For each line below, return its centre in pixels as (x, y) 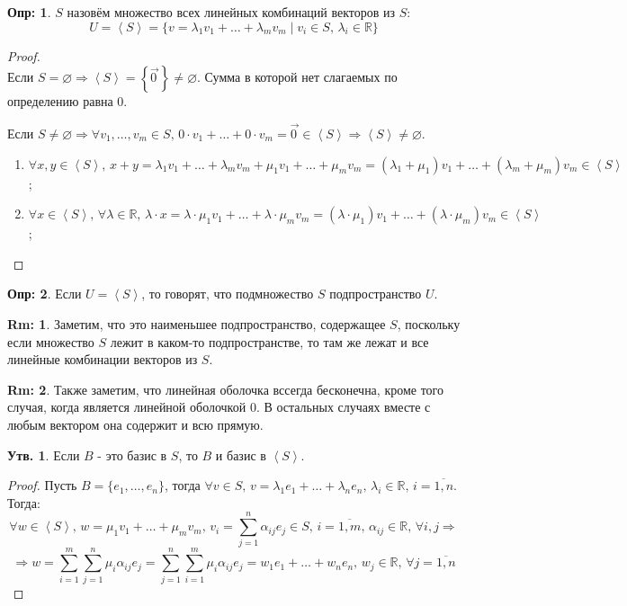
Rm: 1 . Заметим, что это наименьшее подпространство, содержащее (197, 323)
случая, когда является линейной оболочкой (127, 407)
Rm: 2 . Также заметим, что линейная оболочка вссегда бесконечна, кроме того (225, 389)
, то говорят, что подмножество (228, 294)
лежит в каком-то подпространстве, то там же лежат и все (269, 341)
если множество (51, 341)
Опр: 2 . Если (45, 294)
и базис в (241, 454)
